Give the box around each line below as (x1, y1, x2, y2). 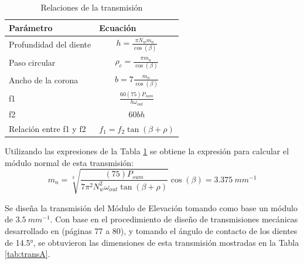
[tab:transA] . (5, 248, 50, 260)
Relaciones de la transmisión (40, 1, 143, 13)
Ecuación (99, 21, 136, 33)
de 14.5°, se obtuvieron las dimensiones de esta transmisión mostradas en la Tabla (5, 236, 299, 248)
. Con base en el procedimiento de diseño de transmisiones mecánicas (50, 213, 298, 225)
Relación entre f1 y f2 (9, 123, 86, 134)
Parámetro (9, 21, 53, 33)
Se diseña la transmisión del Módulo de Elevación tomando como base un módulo (5, 201, 298, 214)
